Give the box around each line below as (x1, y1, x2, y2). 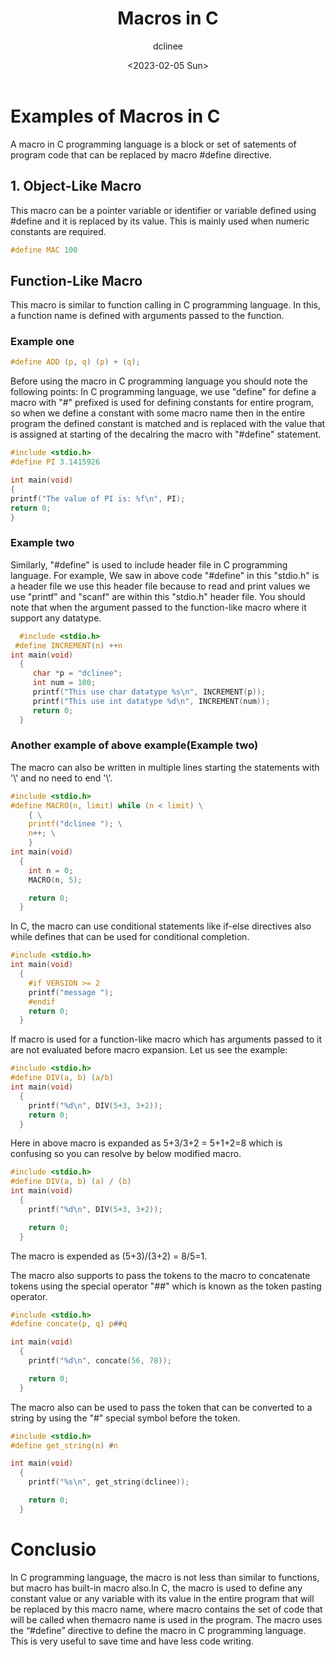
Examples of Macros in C (10, 105, 221, 127)
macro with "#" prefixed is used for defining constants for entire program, (10, 397, 315, 409)
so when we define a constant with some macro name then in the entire (10, 407, 306, 419)
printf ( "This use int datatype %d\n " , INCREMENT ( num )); (32, 696, 271, 706)
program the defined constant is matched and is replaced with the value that (10, 418, 326, 430)
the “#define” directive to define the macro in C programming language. (10, 1624, 307, 1636)
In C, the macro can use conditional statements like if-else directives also (10, 920, 312, 932)
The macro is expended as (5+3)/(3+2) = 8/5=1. (10, 1250, 208, 1262)
